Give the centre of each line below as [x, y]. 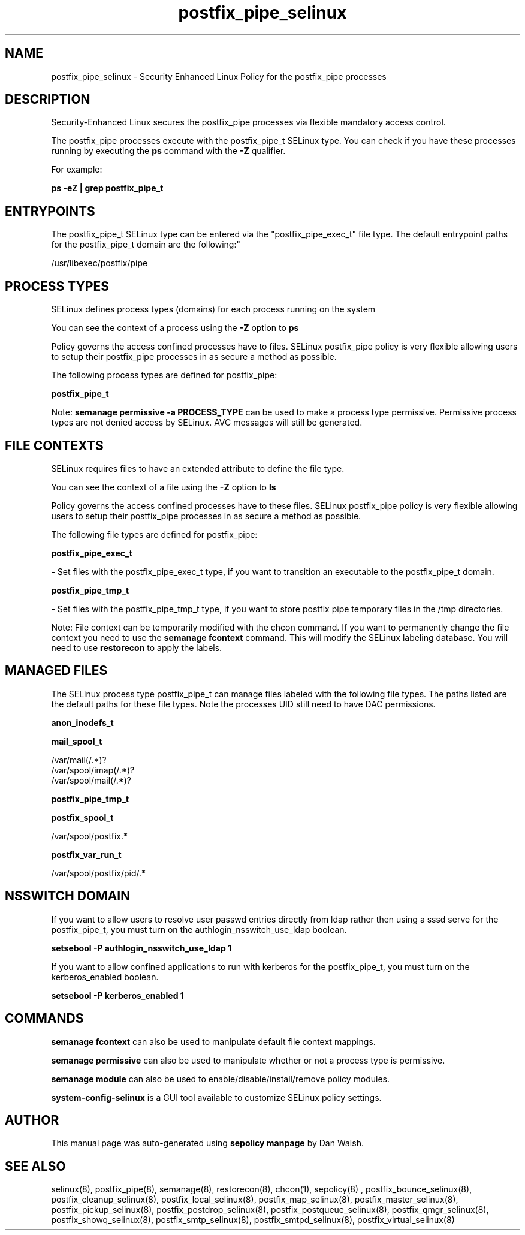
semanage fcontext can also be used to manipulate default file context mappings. [213, 1041]
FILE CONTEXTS [54, 445]
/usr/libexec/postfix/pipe [99, 263]
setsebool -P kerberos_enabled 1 [117, 995]
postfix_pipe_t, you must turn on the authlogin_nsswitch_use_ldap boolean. [199, 929]
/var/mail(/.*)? [79, 760]
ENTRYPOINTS [50, 211]
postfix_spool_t [82, 817]
